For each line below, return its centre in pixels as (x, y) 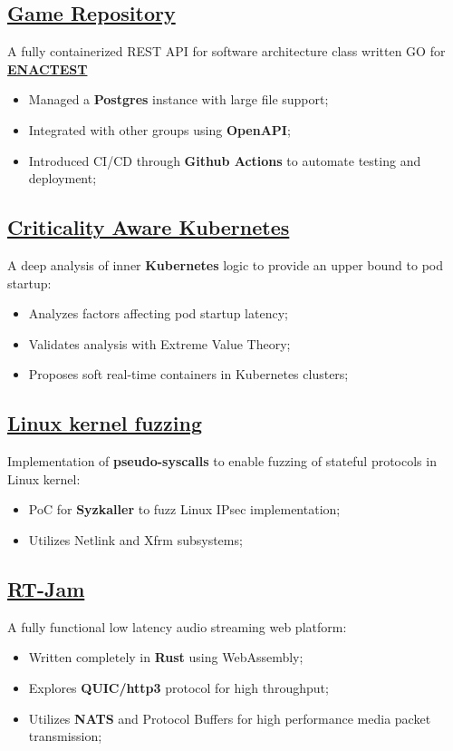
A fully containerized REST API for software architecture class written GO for (226, 51)
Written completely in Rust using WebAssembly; (166, 657)
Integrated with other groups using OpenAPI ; (159, 129)
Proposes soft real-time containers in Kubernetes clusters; (188, 374)
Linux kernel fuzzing (105, 423)
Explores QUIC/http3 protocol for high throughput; (178, 687)
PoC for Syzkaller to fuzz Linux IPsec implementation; (184, 509)
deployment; (63, 178)
